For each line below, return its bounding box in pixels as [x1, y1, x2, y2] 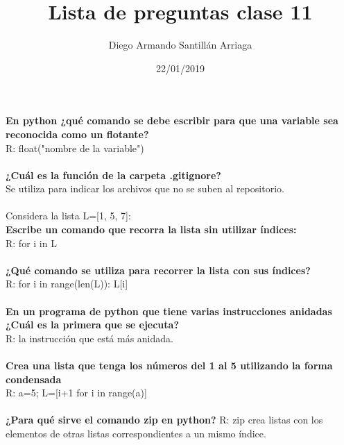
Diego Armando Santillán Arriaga [108, 37, 252, 52]
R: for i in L [6, 235, 57, 250]
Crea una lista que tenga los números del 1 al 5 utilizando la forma [6, 358, 333, 372]
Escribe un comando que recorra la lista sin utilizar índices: [6, 222, 297, 237]
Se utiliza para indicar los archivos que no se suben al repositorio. [6, 181, 284, 196]
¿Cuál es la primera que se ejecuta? [6, 317, 179, 332]
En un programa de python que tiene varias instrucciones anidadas [6, 303, 332, 318]
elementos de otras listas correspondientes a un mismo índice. [6, 426, 266, 440]
